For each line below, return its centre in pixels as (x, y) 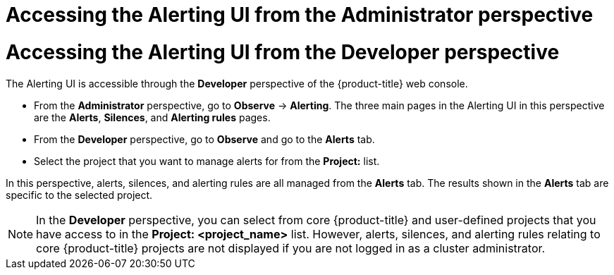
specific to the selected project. (79, 195)
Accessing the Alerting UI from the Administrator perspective (300, 15)
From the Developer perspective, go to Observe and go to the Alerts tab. (204, 139)
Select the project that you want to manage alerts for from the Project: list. (207, 161)
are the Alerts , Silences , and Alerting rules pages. (152, 117)
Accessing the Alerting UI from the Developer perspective (283, 52)
